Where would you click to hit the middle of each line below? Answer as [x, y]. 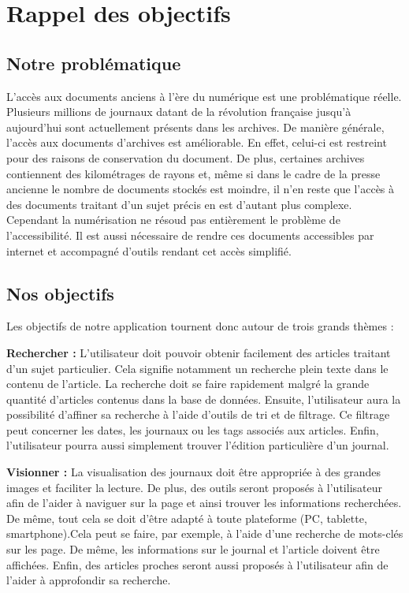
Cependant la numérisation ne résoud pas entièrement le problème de [173, 220]
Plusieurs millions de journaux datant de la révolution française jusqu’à [179, 112]
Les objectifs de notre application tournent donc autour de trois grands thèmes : [200, 326]
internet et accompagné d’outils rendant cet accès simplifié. [149, 250]
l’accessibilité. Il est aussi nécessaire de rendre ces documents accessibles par [190, 235]
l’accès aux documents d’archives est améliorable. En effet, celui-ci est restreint [197, 142]
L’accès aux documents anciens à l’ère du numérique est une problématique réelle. [204, 96]
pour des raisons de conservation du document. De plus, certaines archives [186, 157]
